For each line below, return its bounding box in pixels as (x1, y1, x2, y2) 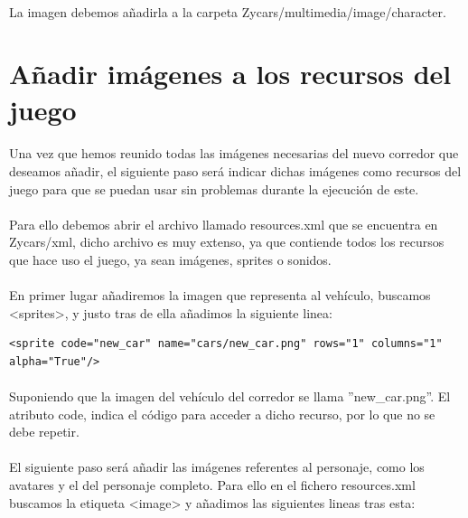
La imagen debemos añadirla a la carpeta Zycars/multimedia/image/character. (9, 2, 446, 21)
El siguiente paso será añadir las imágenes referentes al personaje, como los (9, 457, 425, 476)
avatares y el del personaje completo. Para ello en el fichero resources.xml (9, 476, 416, 494)
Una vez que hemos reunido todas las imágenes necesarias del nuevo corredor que (9, 144, 459, 163)
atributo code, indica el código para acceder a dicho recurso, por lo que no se (9, 404, 435, 423)
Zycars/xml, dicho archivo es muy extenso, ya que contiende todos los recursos (9, 232, 445, 251)
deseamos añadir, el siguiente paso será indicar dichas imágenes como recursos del (9, 161, 462, 180)
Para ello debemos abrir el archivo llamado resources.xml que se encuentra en (9, 214, 438, 233)
